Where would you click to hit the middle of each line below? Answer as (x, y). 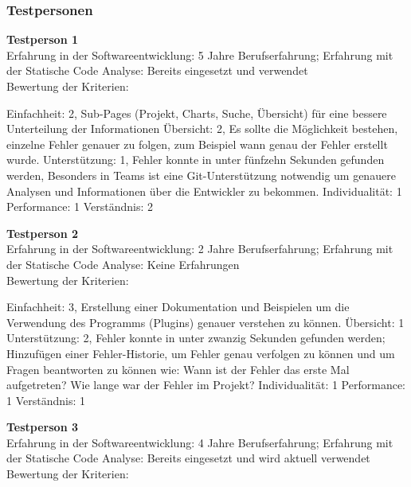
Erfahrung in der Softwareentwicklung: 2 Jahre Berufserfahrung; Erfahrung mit (200, 249)
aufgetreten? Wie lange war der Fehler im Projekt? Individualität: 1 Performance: (206, 385)
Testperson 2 (43, 233)
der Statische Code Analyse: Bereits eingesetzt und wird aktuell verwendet (188, 458)
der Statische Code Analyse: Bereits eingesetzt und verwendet (157, 70)
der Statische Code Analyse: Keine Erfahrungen (123, 264)
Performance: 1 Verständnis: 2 (80, 206)
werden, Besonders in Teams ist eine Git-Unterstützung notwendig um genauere (201, 175)
